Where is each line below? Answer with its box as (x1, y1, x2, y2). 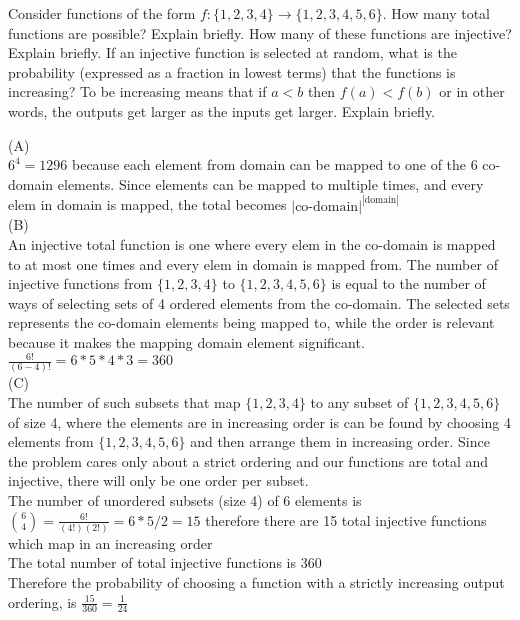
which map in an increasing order (8, 532, 213, 553)
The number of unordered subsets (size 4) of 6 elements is (8, 489, 362, 510)
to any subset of (310, 391, 409, 412)
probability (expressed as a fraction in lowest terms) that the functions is (8, 61, 456, 82)
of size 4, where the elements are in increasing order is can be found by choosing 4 (8, 411, 511, 432)
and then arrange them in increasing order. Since (190, 431, 490, 452)
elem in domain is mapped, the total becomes (8, 194, 287, 215)
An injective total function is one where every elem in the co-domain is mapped (8, 233, 496, 254)
